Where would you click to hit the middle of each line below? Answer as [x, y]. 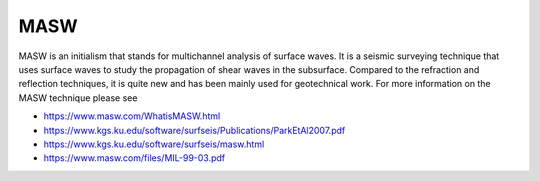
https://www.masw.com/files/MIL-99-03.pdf [134, 158]
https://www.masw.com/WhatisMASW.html [132, 116]
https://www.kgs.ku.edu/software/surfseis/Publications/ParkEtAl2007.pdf [194, 130]
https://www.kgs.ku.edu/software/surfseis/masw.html [154, 144]
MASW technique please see [78, 97]
